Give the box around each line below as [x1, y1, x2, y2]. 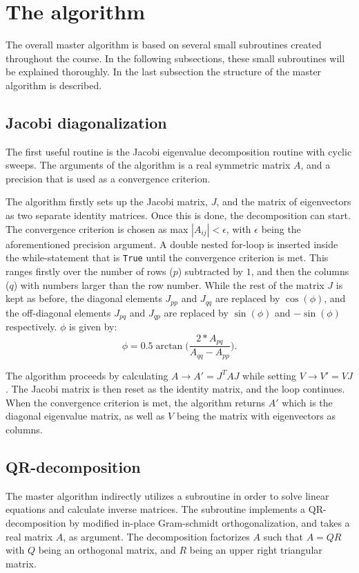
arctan [155, 341, 183, 351]
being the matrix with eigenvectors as [176, 408, 336, 423]
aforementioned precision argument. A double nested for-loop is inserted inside [6, 236, 338, 251]
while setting [242, 368, 296, 382]
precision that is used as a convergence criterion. [6, 171, 211, 185]
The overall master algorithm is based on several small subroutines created [6, 37, 322, 52]
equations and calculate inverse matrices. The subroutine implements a [6, 502, 306, 516]
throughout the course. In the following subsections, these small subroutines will [6, 50, 345, 65]
